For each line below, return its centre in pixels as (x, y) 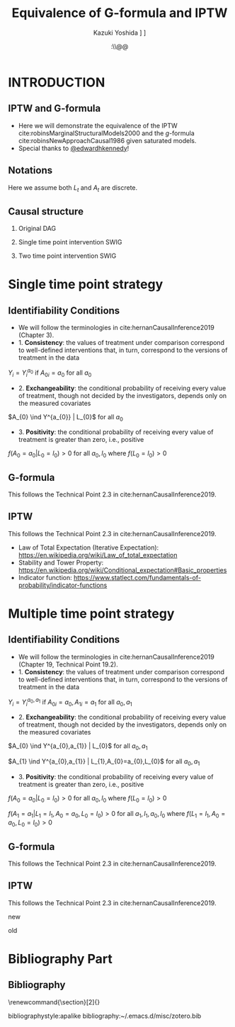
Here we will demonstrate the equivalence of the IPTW (98, 125)
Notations (30, 170)
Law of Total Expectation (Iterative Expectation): (88, 547)
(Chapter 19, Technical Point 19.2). (68, 664)
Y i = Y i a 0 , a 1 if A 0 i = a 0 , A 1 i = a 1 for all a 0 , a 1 (70, 702)
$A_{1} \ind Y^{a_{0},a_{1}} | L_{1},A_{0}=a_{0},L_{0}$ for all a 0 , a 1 (104, 762)
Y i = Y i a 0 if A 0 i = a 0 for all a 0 (50, 373)
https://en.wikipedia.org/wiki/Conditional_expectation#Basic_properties (122, 570)
